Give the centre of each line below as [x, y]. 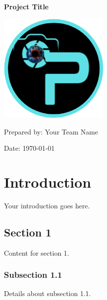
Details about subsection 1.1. [47, 293]
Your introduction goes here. [47, 206]
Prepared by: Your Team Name [51, 131]
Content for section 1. [37, 252]
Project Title [26, 6]
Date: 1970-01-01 [29, 148]
